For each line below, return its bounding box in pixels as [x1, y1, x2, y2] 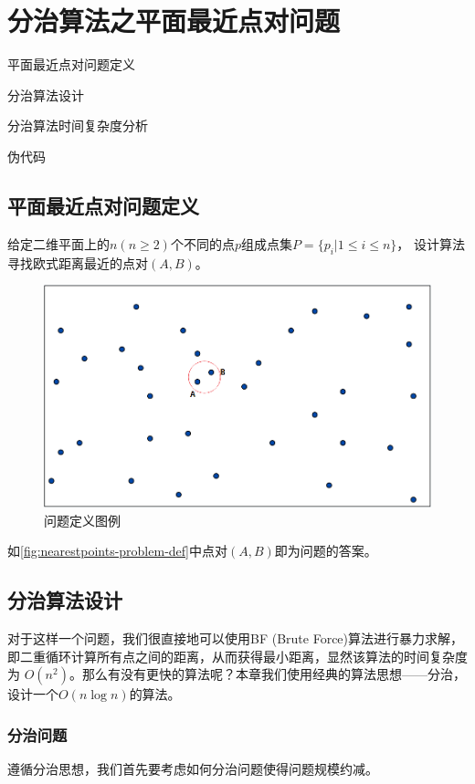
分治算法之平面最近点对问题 [7, 2, 341, 39]
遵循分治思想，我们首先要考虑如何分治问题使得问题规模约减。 [7, 758, 378, 778]
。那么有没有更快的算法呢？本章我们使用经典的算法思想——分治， [69, 664, 466, 684]
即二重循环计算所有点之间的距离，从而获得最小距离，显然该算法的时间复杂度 [7, 646, 468, 665]
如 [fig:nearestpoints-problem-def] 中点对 [7, 541, 227, 560]
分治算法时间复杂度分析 [7, 116, 148, 135]
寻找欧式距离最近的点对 [7, 253, 148, 272]
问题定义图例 [44, 510, 121, 529]
